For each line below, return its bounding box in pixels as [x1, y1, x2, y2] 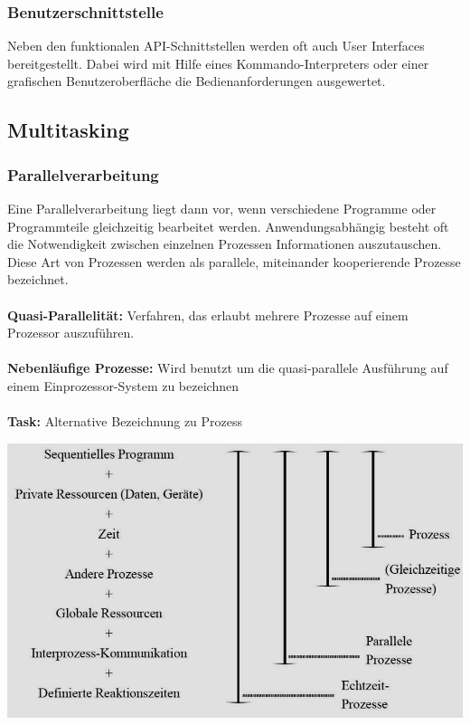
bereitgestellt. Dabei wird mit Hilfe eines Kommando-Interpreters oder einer [7, 53, 429, 72]
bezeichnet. [7, 270, 69, 289]
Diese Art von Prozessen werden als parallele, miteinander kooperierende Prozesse [7, 252, 461, 271]
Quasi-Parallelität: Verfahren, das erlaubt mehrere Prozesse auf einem [7, 305, 409, 324]
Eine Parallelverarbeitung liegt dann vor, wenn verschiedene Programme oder [7, 199, 437, 217]
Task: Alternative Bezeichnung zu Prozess [7, 412, 243, 431]
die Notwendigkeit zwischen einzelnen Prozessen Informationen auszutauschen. [7, 234, 442, 253]
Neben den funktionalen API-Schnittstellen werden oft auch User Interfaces [7, 36, 425, 55]
